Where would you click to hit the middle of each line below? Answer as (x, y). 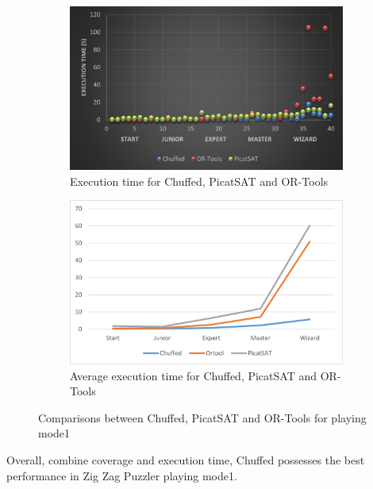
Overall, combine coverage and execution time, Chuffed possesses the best (186, 460)
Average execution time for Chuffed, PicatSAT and (193, 375)
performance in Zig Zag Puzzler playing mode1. (122, 475)
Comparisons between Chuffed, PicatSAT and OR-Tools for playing (202, 417)
